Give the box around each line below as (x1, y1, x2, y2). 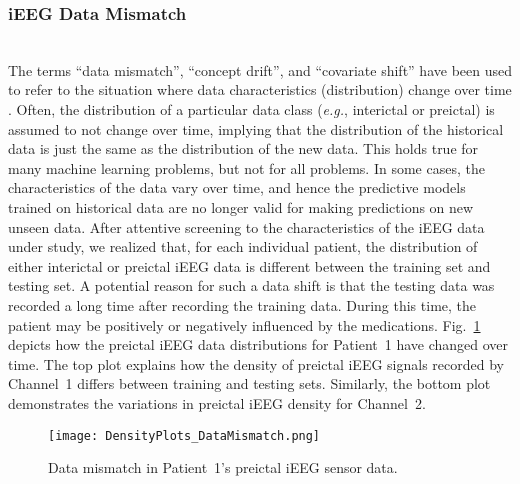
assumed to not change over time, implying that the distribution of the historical (8, 118, 504, 139)
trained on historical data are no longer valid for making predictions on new (8, 196, 474, 217)
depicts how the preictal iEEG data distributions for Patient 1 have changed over (8, 334, 509, 355)
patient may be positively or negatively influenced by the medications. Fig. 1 (8, 314, 481, 335)
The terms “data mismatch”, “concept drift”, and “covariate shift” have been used (8, 59, 512, 80)
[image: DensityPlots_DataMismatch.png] (48, 428, 321, 443)
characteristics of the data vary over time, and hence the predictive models (8, 177, 466, 198)
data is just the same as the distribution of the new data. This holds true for (8, 138, 479, 159)
